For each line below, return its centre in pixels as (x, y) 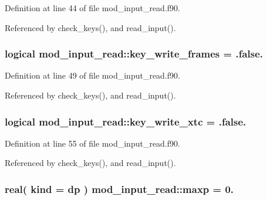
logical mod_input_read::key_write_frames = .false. (134, 54)
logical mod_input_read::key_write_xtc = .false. (126, 121)
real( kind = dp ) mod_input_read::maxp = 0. (119, 189)
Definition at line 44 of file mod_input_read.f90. (92, 8)
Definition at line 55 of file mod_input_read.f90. (92, 143)
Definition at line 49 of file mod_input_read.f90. (92, 75)
